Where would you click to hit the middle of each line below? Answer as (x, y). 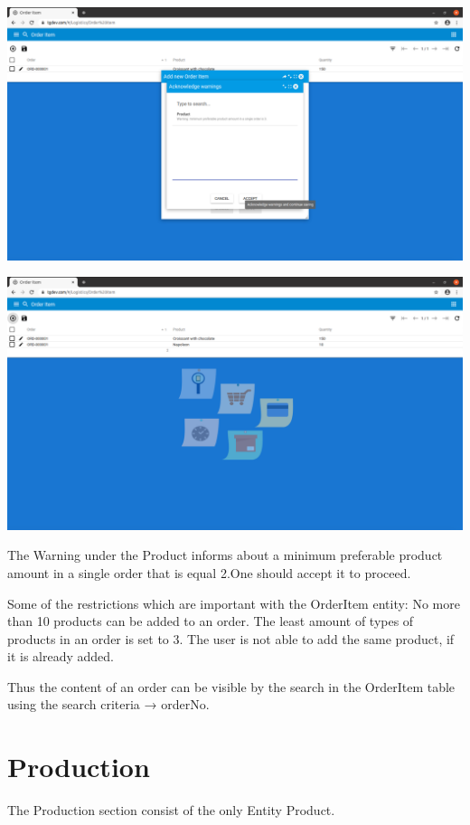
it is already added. (61, 656)
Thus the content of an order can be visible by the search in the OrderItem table (231, 686)
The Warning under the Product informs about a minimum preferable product (225, 555)
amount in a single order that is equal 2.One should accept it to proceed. (209, 572)
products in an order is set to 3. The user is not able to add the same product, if (231, 638)
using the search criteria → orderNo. (108, 704)
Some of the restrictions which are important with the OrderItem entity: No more (234, 603)
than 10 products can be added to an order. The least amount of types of (211, 621)
